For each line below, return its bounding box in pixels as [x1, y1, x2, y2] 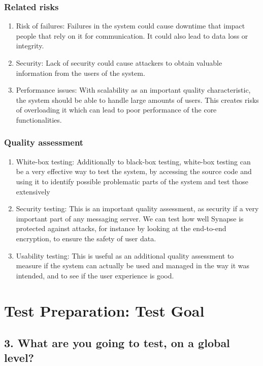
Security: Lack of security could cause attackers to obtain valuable [16, 58, 222, 68]
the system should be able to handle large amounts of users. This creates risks [16, 94, 259, 105]
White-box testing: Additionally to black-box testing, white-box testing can [16, 156, 251, 166]
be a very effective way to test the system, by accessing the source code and [16, 166, 252, 177]
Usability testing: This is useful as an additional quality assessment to [16, 250, 234, 261]
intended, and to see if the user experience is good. [16, 270, 174, 280]
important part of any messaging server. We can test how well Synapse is [16, 213, 244, 223]
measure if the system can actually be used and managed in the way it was [16, 260, 250, 271]
